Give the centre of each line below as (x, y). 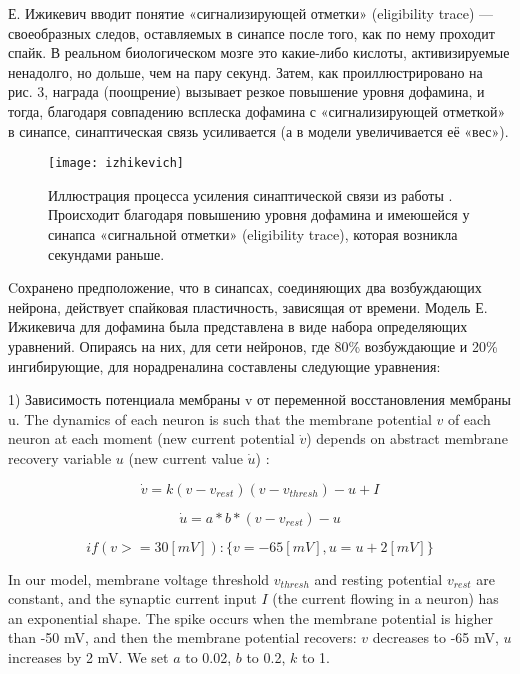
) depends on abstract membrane (407, 438)
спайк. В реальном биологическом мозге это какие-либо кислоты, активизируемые (259, 52)
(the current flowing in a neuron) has (385, 598)
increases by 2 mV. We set (88, 656)
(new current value (185, 457)
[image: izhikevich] (116, 163)
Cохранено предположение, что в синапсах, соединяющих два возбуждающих (245, 287)
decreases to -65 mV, (435, 637)
